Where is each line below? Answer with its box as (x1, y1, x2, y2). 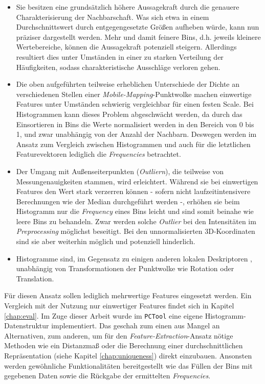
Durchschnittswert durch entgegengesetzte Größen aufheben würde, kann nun (16, 21, 259, 32)
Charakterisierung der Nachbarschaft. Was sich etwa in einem (16, 11, 209, 22)
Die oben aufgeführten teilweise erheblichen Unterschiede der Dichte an (16, 79, 240, 89)
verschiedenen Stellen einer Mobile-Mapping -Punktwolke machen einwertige (16, 88, 252, 99)
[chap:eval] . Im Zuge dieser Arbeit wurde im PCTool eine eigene (4, 310, 203, 321)
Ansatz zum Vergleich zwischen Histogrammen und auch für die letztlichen (16, 138, 251, 149)
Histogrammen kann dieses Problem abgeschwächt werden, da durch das (16, 108, 242, 119)
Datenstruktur (4, 320, 49, 331)
